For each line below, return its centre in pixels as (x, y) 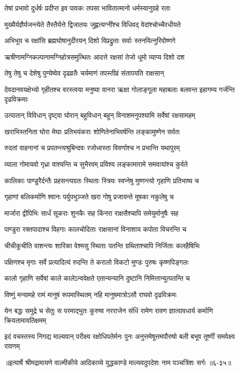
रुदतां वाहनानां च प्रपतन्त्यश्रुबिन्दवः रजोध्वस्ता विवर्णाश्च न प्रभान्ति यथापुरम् (92, 148)
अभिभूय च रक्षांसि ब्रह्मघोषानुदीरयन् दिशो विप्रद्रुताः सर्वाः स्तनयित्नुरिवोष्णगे (90, 40)
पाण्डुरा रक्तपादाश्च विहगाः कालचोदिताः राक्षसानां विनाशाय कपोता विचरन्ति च (96, 229)
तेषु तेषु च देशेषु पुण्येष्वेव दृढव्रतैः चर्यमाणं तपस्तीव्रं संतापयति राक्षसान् (84, 73)
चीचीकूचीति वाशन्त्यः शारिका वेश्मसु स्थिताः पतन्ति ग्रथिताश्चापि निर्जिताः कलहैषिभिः (102, 245)
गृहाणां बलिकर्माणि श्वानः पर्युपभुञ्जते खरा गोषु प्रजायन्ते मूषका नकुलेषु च (89, 197)
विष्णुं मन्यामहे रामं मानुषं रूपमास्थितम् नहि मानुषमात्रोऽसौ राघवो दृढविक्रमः (91, 294)
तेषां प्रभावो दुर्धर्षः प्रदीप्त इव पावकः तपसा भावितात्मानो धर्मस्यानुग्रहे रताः (88, 8)
